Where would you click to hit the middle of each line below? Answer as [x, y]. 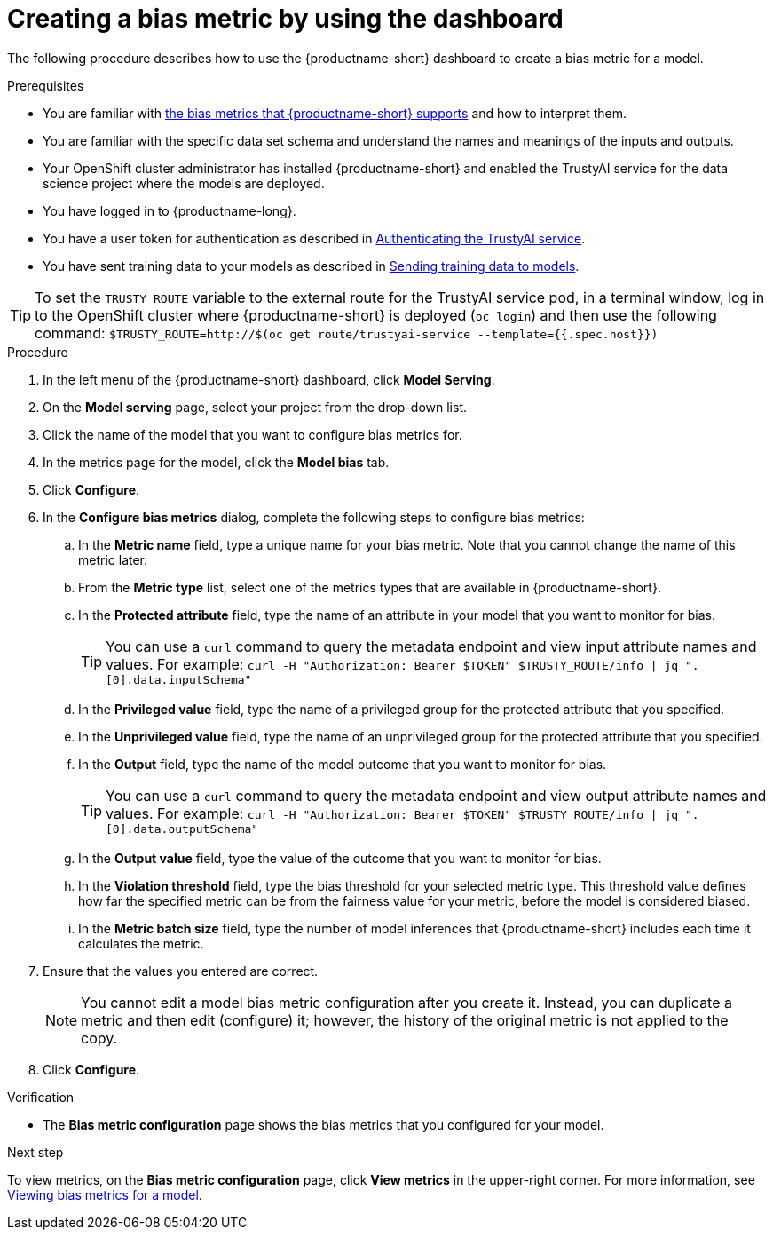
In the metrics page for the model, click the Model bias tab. [216, 462]
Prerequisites [46, 85]
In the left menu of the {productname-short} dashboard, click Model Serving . [269, 379]
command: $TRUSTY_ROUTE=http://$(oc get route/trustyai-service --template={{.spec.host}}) [347, 333]
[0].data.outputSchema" [182, 829]
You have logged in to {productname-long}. [170, 210]
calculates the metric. [141, 943]
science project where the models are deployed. [184, 183]
